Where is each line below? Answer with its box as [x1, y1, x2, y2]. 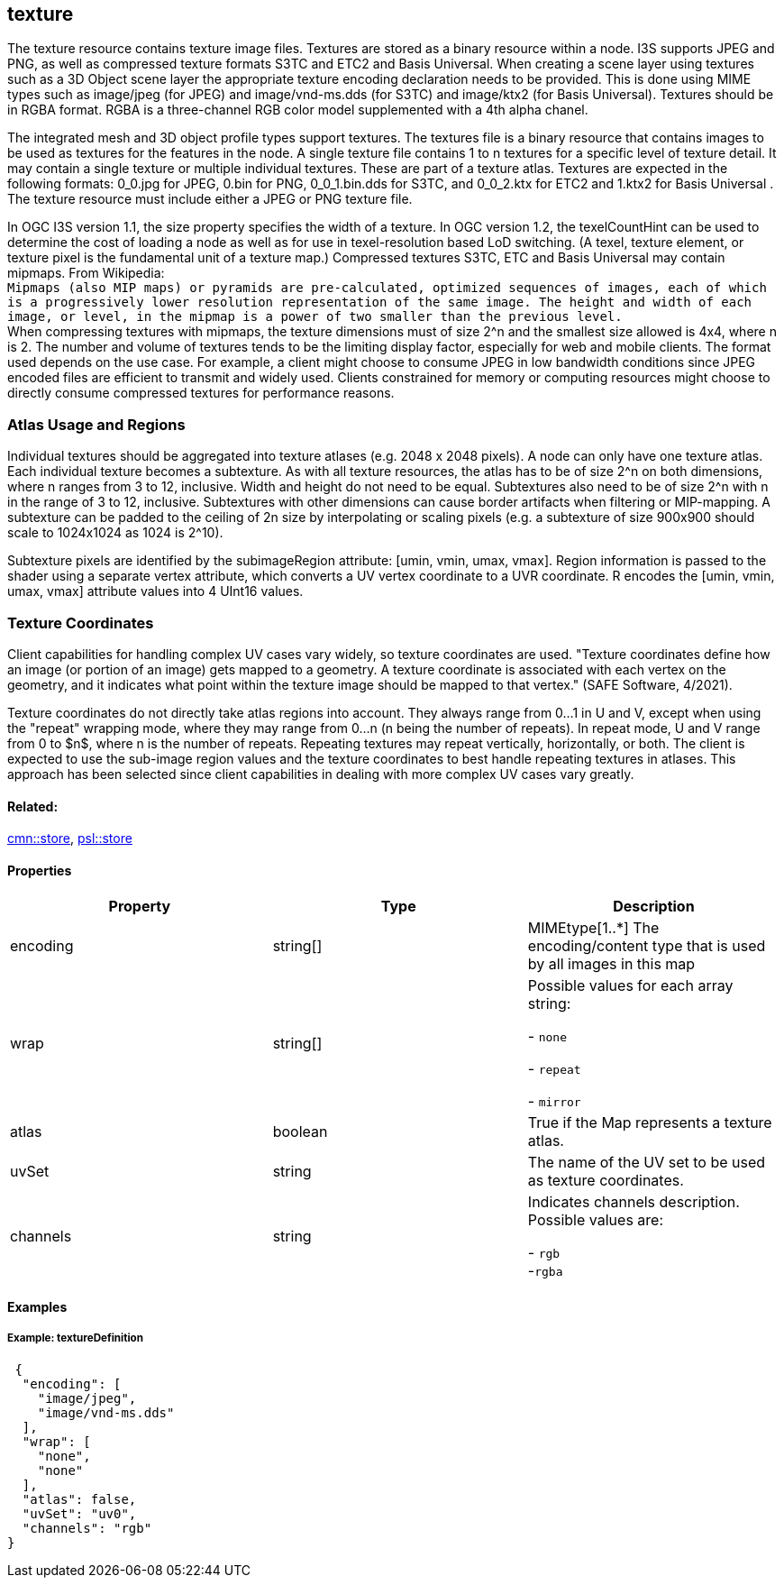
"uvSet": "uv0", [22, 1506, 137, 1521]
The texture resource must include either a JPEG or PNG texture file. [7, 191, 413, 207]
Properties [7, 862, 72, 878]
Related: [7, 798, 59, 814]
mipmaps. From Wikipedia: [7, 265, 165, 281]
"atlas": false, [22, 1491, 137, 1507]
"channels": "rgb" [22, 1520, 152, 1535]
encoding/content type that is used [527, 937, 766, 956]
